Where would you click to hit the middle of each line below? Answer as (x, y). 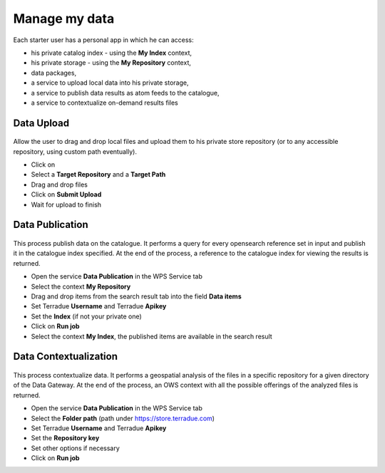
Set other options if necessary (76, 448)
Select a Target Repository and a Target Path (98, 175)
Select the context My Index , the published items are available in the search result (152, 336)
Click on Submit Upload (66, 194)
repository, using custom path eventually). (75, 151)
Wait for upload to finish (66, 204)
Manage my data (64, 19)
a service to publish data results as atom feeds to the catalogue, (125, 93)
